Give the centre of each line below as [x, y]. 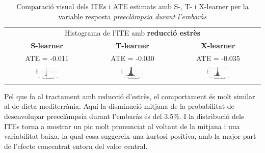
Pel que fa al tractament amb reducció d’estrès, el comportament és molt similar [130, 96]
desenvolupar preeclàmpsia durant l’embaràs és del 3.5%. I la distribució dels [124, 116]
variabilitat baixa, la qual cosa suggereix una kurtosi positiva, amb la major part [130, 136]
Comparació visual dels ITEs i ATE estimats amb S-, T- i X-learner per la [132, 6]
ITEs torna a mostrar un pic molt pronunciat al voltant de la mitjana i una [122, 126]
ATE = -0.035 [218, 58]
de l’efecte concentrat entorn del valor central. [76, 146]
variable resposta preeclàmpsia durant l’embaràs [132, 16]
